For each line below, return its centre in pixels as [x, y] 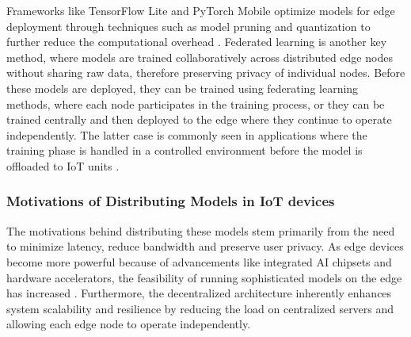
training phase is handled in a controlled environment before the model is [185, 150]
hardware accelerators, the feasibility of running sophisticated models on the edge [204, 277]
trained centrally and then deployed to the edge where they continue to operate [199, 119]
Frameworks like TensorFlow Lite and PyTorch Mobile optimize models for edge [201, 10]
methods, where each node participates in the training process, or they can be [196, 103]
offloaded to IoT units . [63, 165]
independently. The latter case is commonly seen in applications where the [187, 134]
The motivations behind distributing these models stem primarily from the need [201, 230]
